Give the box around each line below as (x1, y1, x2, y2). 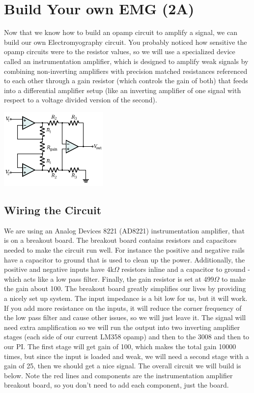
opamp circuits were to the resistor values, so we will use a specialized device (4, 46, 235, 57)
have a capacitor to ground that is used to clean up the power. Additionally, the (4, 254, 245, 264)
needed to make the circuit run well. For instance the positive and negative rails (4, 245, 245, 255)
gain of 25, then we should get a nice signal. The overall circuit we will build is (4, 360, 241, 371)
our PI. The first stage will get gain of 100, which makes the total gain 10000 (4, 341, 236, 351)
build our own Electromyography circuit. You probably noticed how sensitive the (4, 36, 247, 47)
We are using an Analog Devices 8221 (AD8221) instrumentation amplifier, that (4, 225, 245, 235)
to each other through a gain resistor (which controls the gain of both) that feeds (4, 75, 248, 86)
